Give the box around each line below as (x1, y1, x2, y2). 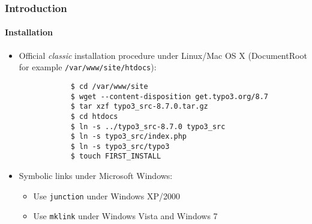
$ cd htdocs (70, 112, 118, 121)
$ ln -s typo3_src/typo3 (70, 142, 170, 151)
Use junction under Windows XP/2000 (33, 189, 180, 202)
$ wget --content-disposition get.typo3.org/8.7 (70, 92, 269, 101)
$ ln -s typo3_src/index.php (70, 132, 187, 141)
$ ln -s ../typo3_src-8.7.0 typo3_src (70, 122, 226, 131)
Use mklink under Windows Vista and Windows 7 (33, 210, 218, 222)
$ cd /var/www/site (70, 82, 148, 91)
